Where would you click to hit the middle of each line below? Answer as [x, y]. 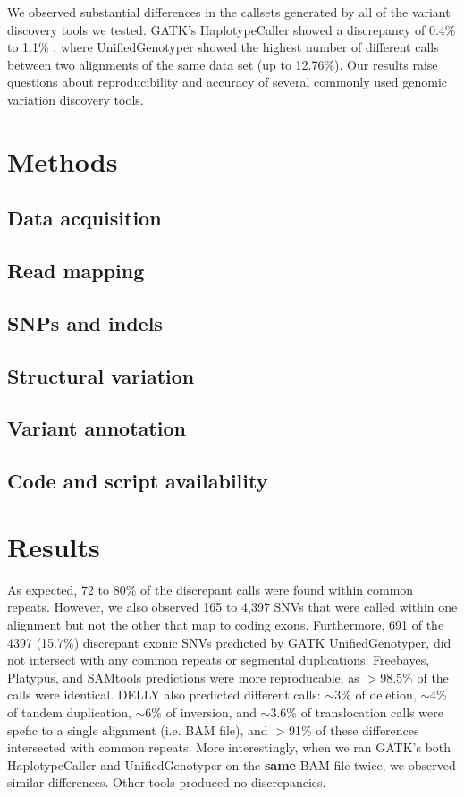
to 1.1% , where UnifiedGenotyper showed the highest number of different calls [223, 47]
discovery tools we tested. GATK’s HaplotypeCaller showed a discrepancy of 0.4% [232, 29]
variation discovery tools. [76, 99]
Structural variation [101, 375]
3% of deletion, [375, 695]
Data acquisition [84, 218]
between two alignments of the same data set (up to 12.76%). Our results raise [223, 64]
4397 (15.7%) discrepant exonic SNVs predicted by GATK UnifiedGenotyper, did [229, 642]
